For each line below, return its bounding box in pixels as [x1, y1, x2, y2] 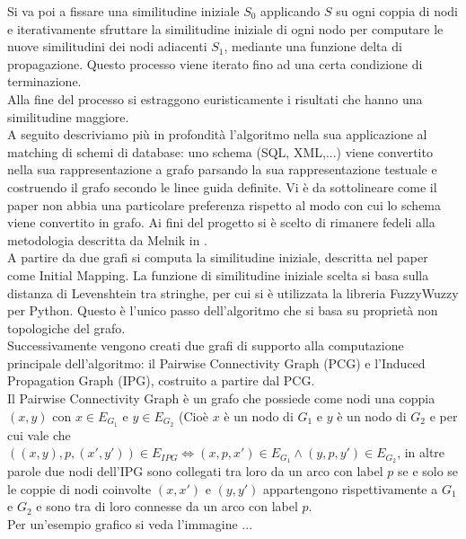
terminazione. [7, 72, 82, 91]
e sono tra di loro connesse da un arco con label [36, 497, 298, 516]
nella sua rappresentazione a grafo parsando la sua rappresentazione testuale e [7, 160, 437, 179]
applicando [260, 2, 321, 20]
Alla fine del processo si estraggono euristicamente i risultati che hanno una [7, 89, 423, 108]
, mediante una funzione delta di [224, 37, 402, 56]
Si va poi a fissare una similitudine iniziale [7, 2, 240, 20]
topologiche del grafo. [7, 318, 126, 337]
